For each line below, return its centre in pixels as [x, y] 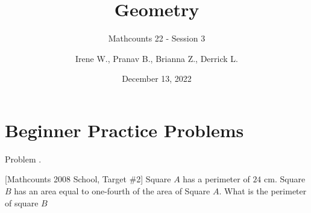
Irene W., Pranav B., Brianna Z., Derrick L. [157, 58]
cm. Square [285, 179]
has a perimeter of [216, 179]
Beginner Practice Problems [124, 130]
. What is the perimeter [263, 191]
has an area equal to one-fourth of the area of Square [112, 191]
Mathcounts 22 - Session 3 [157, 38]
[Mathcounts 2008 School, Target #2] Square [88, 179]
